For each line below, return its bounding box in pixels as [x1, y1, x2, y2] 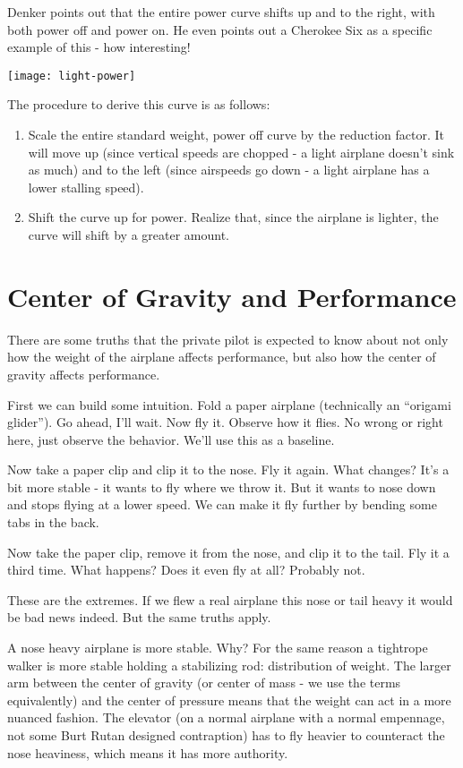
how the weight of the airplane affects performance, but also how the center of [7, 347, 436, 366]
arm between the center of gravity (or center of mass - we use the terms [7, 673, 401, 692]
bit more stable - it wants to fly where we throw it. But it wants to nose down [7, 477, 436, 496]
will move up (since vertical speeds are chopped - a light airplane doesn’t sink [28, 142, 455, 161]
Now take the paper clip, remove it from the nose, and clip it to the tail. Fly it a [7, 542, 450, 561]
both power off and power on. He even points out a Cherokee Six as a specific [7, 20, 433, 38]
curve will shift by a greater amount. [28, 226, 229, 243]
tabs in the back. [7, 513, 99, 532]
